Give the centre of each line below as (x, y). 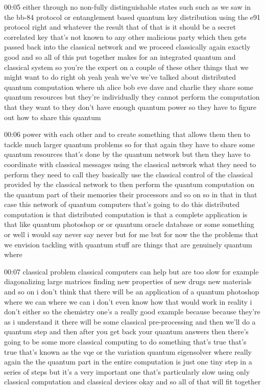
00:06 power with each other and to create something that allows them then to (127, 134)
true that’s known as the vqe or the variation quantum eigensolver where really (128, 351)
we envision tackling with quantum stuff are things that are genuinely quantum (128, 244)
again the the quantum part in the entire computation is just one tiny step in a (128, 362)
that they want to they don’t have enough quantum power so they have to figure (130, 107)
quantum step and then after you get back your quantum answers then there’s (126, 331)
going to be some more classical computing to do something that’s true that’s (125, 341)
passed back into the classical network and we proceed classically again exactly (127, 47)
